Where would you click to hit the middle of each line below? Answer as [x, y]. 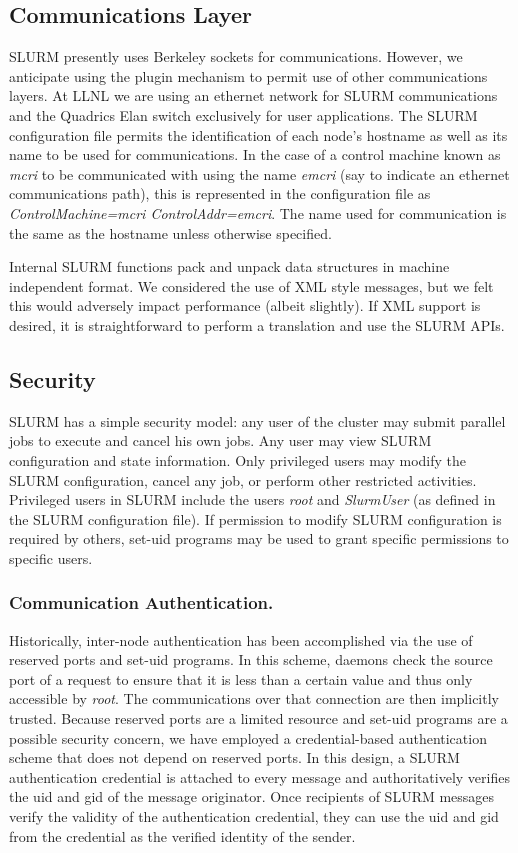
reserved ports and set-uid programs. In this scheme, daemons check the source [251, 659]
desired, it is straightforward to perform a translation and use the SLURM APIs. [257, 324]
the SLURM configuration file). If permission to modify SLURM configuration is [255, 518]
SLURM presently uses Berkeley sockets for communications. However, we [236, 56]
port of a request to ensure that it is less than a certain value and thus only [241, 678]
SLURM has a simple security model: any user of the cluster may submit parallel [257, 420]
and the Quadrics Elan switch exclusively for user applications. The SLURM [243, 114]
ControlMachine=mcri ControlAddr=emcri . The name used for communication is [258, 212]
